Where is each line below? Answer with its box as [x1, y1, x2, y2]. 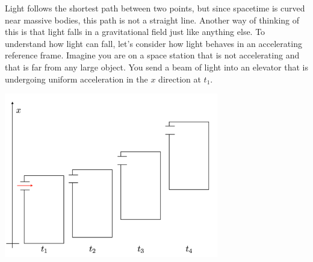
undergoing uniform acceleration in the [5, 72, 148, 85]
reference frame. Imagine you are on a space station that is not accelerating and [5, 49, 300, 61]
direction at [158, 72, 201, 85]
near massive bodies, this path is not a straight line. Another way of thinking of [5, 13, 300, 26]
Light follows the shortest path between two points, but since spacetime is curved [5, 2, 305, 14]
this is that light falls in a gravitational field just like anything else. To [5, 25, 265, 38]
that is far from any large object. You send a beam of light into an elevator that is [5, 60, 308, 73]
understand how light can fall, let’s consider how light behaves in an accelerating [5, 37, 302, 49]
